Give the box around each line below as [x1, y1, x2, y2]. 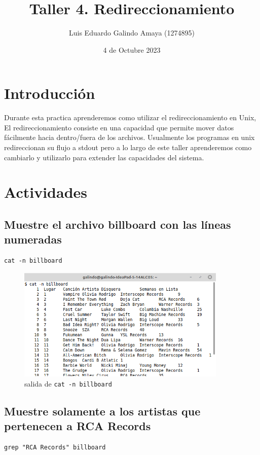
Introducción [4, 83, 95, 103]
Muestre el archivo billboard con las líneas [4, 216, 231, 232]
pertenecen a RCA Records [4, 418, 151, 434]
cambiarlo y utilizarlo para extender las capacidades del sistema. [4, 152, 204, 162]
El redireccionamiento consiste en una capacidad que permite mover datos [4, 122, 234, 132]
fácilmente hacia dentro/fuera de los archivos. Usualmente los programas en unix [4, 132, 255, 143]
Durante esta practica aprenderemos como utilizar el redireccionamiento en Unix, [4, 112, 256, 123]
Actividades [4, 182, 88, 202]
